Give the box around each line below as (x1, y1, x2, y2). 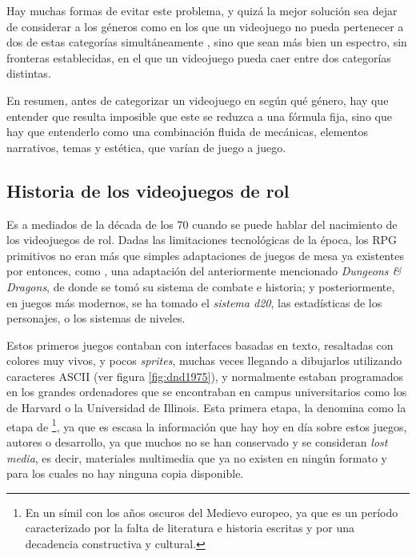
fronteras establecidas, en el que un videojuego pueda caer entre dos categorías (6, 49, 391, 66)
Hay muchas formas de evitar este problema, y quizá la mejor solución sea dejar (6, 2, 398, 18)
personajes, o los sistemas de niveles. (6, 310, 186, 327)
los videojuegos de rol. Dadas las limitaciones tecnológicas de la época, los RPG (6, 231, 398, 248)
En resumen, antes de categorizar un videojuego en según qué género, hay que (6, 91, 389, 108)
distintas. (6, 65, 51, 82)
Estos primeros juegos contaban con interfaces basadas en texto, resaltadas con (6, 336, 394, 353)
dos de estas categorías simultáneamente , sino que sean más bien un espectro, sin (6, 34, 407, 50)
